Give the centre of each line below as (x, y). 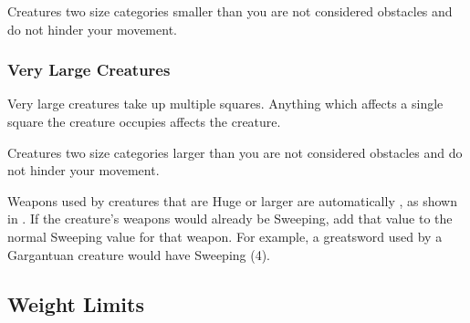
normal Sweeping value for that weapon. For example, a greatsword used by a (225, 236)
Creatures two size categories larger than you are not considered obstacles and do (235, 152)
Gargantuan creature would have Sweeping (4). (139, 254)
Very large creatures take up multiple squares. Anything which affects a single (225, 104)
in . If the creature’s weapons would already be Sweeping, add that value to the (230, 219)
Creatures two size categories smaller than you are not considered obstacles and (230, 11)
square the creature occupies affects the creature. (144, 121)
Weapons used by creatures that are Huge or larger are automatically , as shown (232, 200)
